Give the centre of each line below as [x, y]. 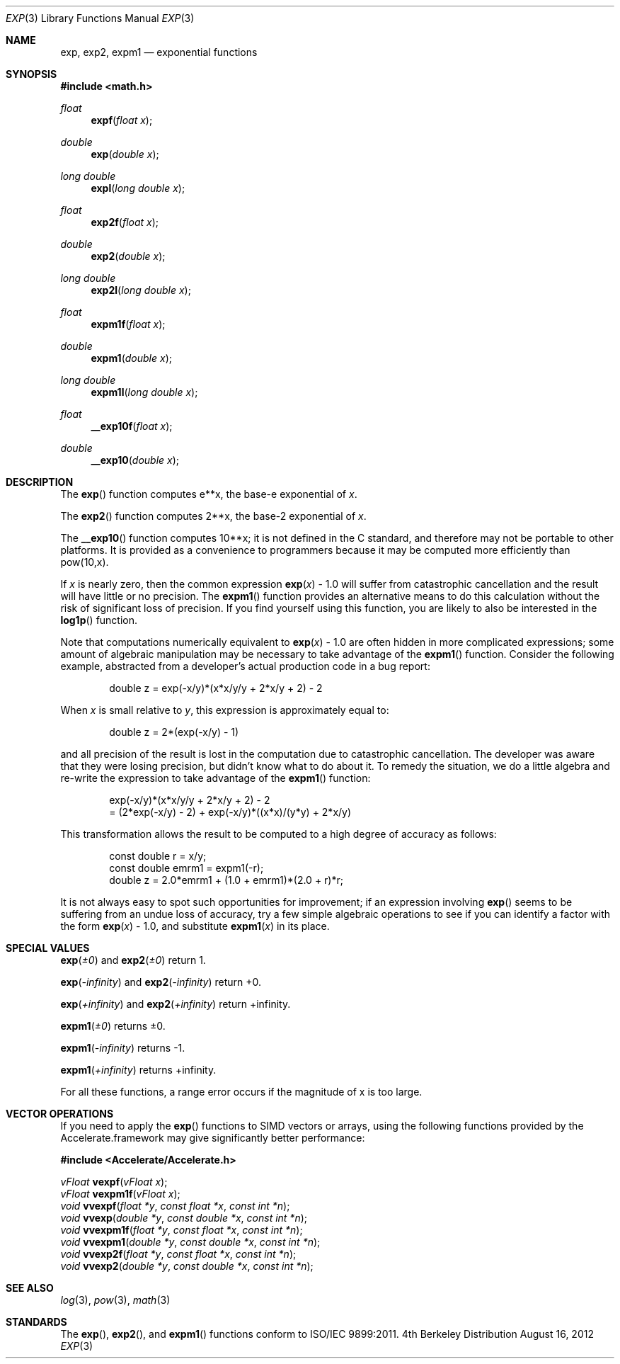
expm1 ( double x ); [131, 358]
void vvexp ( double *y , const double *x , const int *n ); [184, 1218]
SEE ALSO [30, 1288]
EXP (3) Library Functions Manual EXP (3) [100, 18]
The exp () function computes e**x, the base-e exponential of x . [209, 494]
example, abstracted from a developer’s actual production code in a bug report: [245, 666]
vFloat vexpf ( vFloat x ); [114, 1182]
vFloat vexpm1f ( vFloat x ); [120, 1194]
